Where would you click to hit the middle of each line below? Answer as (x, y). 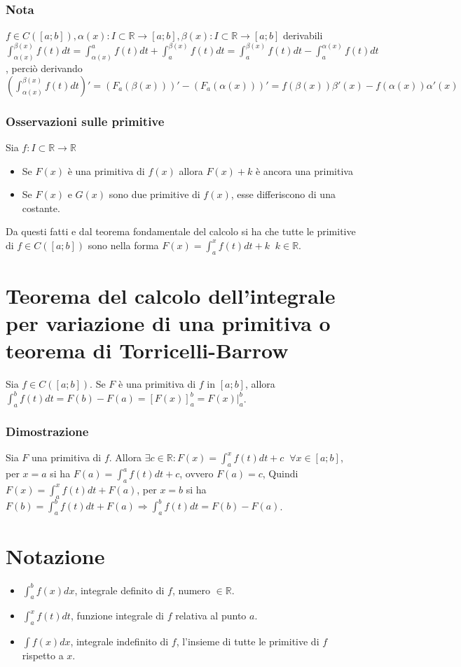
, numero (191, 590)
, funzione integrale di (117, 616)
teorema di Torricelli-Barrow (147, 350)
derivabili (303, 35)
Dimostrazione (47, 431)
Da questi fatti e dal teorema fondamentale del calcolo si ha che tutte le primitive (181, 231)
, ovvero (197, 473)
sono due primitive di (154, 194)
